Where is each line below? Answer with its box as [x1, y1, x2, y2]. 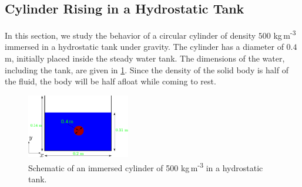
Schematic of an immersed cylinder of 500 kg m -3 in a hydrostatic [28, 160, 263, 174]
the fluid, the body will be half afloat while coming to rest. [5, 75, 216, 87]
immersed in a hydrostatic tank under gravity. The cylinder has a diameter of [5, 40, 284, 53]
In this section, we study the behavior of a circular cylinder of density [5, 29, 256, 41]
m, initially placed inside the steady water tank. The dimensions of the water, [5, 52, 285, 64]
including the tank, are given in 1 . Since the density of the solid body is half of [5, 63, 288, 76]
